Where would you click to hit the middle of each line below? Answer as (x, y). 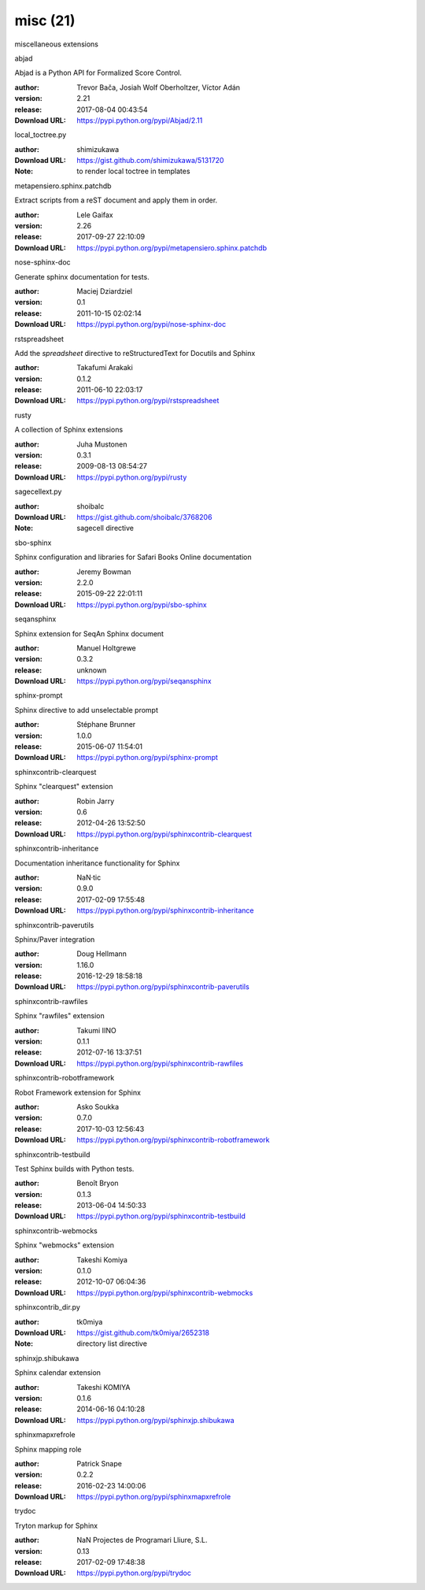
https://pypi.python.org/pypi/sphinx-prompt (147, 758)
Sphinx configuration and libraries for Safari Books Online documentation (133, 557)
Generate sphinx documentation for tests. (82, 276)
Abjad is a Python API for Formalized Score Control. (98, 73)
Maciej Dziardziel (105, 291)
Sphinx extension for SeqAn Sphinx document (89, 633)
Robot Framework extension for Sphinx (78, 1092)
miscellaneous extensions (56, 44)
